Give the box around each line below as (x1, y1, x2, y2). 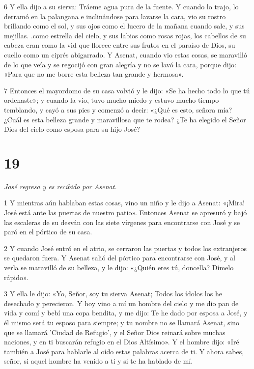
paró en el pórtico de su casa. (4, 227, 92, 237)
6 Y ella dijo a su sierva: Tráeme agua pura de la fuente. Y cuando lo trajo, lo (4, 1, 239, 11)
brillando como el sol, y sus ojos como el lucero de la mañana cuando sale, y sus (4, 21, 245, 31)
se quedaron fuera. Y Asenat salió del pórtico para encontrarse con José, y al (4, 253, 235, 263)
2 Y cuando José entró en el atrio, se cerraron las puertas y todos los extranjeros (4, 243, 247, 253)
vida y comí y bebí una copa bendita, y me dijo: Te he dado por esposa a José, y (4, 308, 248, 318)
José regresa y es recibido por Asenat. (4, 181, 117, 191)
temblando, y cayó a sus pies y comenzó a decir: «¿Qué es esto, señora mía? (4, 104, 232, 114)
